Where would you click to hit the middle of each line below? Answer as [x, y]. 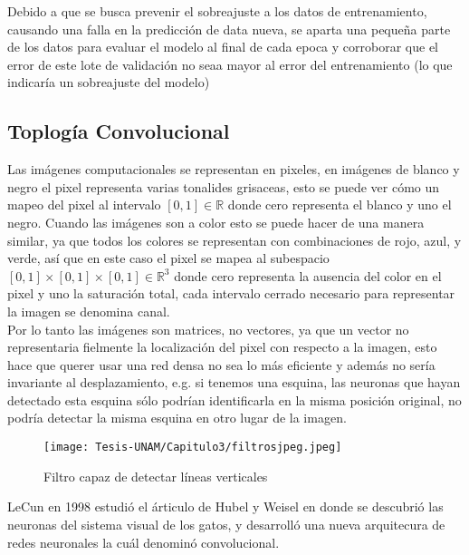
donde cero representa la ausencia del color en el [308, 275]
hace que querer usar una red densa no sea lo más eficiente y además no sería [221, 364]
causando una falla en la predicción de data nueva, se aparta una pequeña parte [229, 29]
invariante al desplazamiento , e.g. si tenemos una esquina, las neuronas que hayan [234, 382]
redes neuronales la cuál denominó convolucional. [144, 542]
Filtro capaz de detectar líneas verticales [156, 476]
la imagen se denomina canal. [89, 311]
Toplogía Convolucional [119, 131]
